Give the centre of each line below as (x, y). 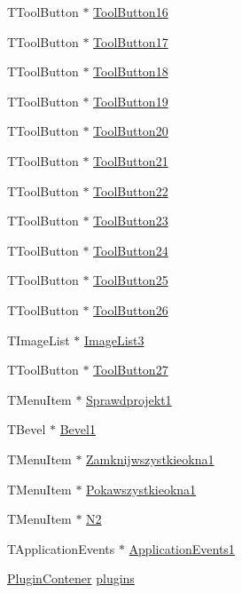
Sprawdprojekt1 (129, 399)
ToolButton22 (131, 190)
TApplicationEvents (61, 548)
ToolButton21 (131, 160)
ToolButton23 (131, 221)
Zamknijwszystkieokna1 (150, 459)
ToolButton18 (131, 71)
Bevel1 (78, 429)
